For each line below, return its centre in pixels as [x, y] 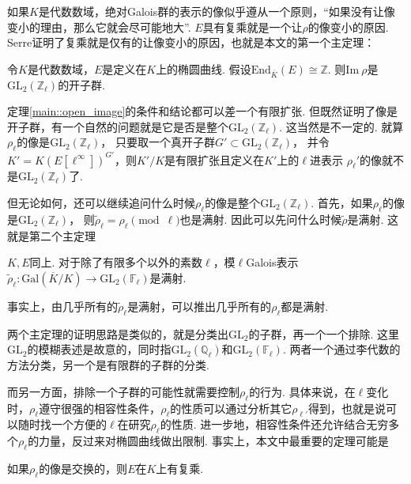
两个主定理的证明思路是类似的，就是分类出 [118, 333]
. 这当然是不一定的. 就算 [341, 126]
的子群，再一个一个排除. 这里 [324, 333]
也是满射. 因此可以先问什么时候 [261, 219]
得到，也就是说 [347, 408]
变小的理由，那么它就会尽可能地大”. [99, 26]
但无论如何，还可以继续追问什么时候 [101, 202]
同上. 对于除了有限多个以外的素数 [116, 262]
